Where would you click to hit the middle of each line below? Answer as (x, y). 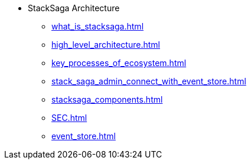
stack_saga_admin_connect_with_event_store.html (149, 81)
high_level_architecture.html (106, 45)
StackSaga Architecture (74, 8)
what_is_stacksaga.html (98, 26)
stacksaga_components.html (107, 99)
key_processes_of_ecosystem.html (119, 63)
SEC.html (69, 118)
